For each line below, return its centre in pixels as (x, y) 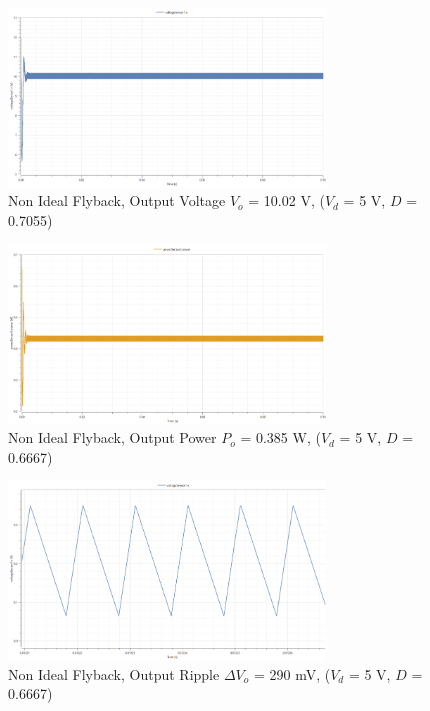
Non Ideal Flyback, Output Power (112, 437)
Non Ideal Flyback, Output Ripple (114, 673)
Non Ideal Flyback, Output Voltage (117, 200)
